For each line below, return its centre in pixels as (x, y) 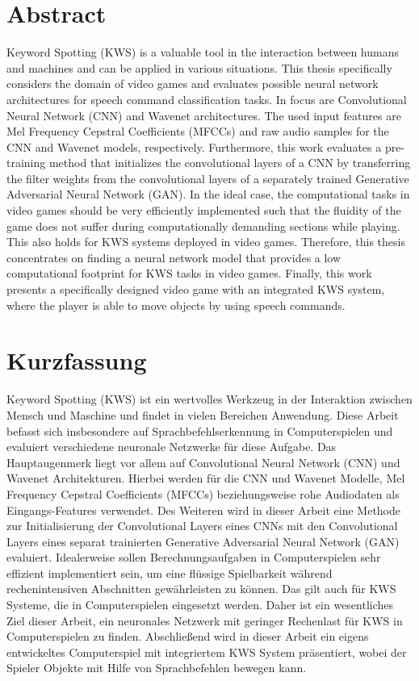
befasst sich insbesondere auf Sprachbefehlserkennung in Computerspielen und (200, 430)
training (26, 163)
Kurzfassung (77, 360)
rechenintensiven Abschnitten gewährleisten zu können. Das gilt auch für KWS (201, 589)
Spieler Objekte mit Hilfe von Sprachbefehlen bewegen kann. (157, 668)
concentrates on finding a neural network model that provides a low (174, 257)
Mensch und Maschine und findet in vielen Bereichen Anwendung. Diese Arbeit (203, 414)
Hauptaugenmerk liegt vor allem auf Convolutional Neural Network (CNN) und (203, 462)
